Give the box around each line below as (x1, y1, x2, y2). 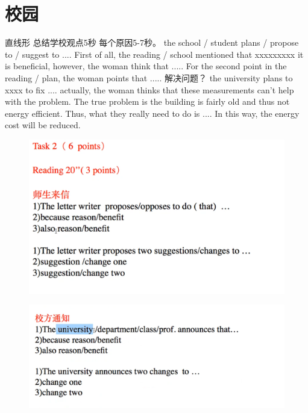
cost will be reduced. (5, 119, 81, 131)
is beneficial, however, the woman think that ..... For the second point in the (5, 60, 287, 72)
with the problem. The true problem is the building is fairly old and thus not (5, 95, 290, 108)
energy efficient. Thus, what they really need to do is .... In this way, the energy (5, 107, 300, 119)
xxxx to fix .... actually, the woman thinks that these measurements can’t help (5, 83, 294, 96)
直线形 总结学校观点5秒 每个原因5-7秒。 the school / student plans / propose (5, 36, 299, 49)
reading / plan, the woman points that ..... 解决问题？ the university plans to (5, 71, 293, 84)
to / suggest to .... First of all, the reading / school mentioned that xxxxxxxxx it (5, 48, 304, 60)
